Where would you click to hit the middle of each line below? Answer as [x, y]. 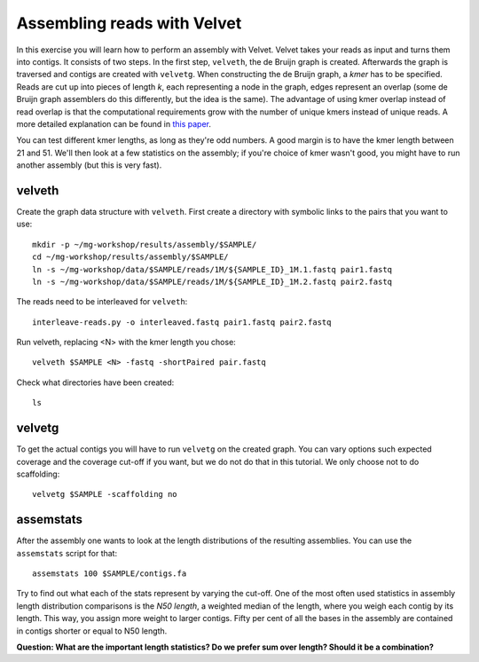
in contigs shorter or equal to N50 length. [92, 631]
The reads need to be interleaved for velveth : [102, 302]
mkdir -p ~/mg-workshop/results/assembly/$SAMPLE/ [145, 244]
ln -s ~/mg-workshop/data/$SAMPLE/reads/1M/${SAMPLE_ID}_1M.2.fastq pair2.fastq [212, 281]
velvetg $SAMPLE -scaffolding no [105, 494]
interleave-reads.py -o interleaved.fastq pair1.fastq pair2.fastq [182, 322]
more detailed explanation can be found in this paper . [114, 123]
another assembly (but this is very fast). [89, 165]
